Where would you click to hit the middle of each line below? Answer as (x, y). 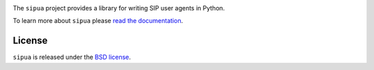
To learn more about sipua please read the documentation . (98, 21)
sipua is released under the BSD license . (72, 57)
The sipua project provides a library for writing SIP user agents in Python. (119, 8)
